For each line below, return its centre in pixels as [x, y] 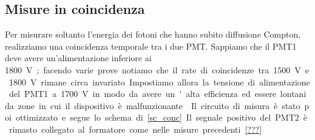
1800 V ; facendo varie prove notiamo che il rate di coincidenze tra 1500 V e [157, 69]
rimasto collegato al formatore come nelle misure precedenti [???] [135, 129]
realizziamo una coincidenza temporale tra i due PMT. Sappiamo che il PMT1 [151, 46]
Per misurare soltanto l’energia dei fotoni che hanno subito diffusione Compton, [153, 34]
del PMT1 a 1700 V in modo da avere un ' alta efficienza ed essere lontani [157, 94]
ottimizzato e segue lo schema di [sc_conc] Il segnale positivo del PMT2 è [161, 117]
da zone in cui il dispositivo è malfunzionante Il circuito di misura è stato [153, 105]
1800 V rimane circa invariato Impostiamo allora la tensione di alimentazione [159, 82]
